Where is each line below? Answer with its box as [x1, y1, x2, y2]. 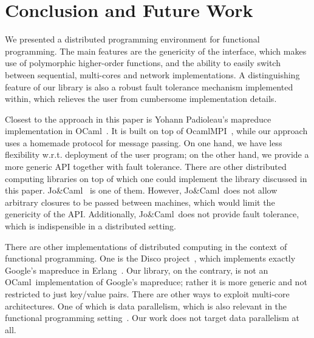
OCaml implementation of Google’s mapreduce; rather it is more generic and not [5, 275, 307, 288]
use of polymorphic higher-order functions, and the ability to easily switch [5, 56, 281, 69]
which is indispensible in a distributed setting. [5, 220, 177, 232]
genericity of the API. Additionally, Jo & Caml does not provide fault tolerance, [5, 208, 299, 220]
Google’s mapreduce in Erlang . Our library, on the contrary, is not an [5, 263, 268, 276]
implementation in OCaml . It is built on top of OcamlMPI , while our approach [5, 124, 308, 137]
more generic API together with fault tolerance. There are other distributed [5, 160, 287, 173]
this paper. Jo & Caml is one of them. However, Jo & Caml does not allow [5, 184, 278, 197]
